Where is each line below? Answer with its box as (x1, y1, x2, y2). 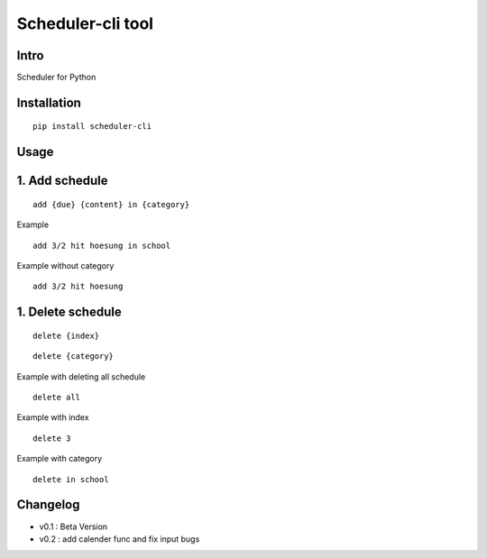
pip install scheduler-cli (32, 122, 152, 132)
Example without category (16, 261, 115, 271)
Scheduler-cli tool (16, 14, 153, 33)
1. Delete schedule (16, 305, 122, 320)
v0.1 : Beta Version (39, 521, 108, 532)
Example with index (16, 412, 89, 423)
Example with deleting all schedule (16, 370, 146, 382)
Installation (16, 95, 81, 110)
